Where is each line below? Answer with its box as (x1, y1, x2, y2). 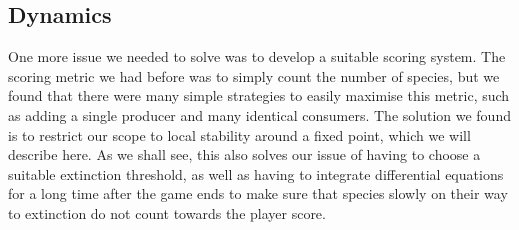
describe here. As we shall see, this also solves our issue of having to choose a (8, 144, 481, 165)
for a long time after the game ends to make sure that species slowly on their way (8, 183, 508, 204)
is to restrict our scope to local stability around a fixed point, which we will (8, 124, 471, 145)
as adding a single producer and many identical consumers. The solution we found (8, 104, 511, 125)
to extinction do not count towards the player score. (8, 202, 326, 223)
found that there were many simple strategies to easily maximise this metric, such (8, 85, 510, 106)
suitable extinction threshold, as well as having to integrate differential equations (8, 163, 504, 184)
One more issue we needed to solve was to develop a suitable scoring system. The (8, 46, 506, 67)
